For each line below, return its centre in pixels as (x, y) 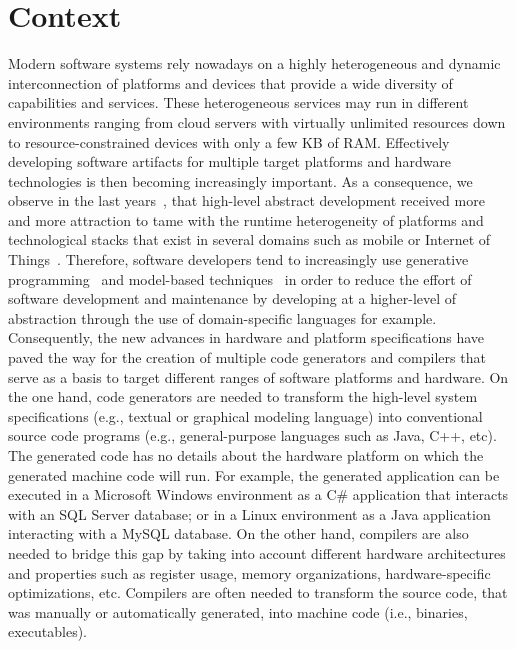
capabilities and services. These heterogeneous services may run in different (238, 102)
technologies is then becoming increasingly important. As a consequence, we (240, 180)
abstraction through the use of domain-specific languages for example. (222, 317)
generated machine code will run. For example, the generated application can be (254, 474)
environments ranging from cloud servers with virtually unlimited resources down (257, 121)
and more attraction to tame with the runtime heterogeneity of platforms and (246, 219)
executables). (48, 631)
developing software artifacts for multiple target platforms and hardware (230, 161)
